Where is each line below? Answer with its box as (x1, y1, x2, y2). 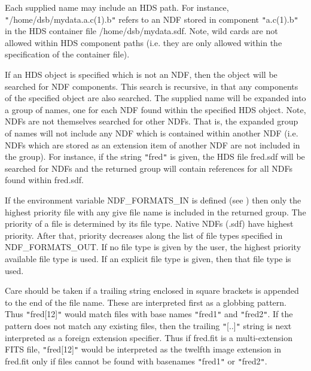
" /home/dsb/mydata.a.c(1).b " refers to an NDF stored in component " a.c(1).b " (5, 13, 298, 25)
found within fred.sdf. (5, 174, 84, 186)
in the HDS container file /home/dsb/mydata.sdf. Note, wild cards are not (5, 25, 278, 37)
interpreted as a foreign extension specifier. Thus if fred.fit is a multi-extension (5, 331, 292, 343)
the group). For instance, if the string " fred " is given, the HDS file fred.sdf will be (5, 150, 305, 163)
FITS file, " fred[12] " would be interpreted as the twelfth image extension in (5, 343, 282, 355)
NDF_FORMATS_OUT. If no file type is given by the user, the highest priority (5, 241, 301, 253)
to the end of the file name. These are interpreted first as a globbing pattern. (5, 296, 286, 308)
